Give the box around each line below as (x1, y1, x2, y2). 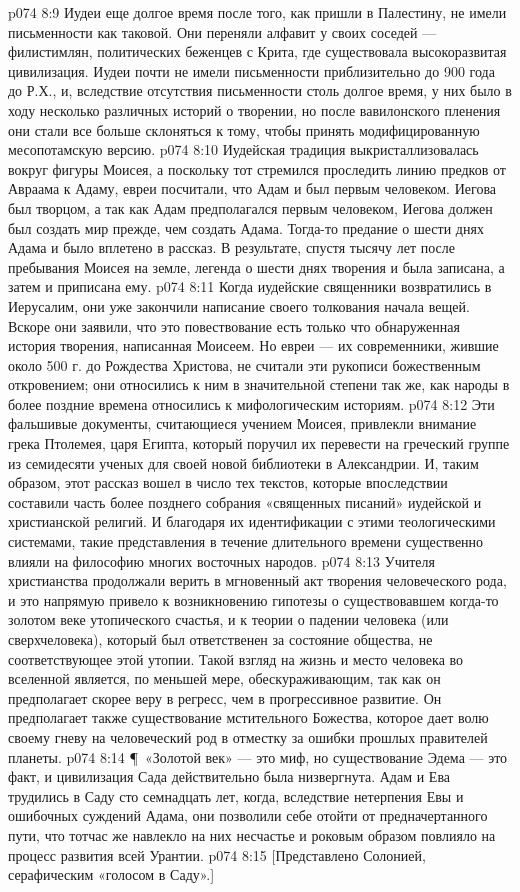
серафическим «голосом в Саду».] (8, 864, 215, 885)
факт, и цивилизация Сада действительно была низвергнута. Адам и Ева (8, 766, 451, 787)
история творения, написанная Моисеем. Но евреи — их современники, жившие (8, 335, 499, 356)
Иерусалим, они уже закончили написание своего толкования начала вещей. (8, 295, 470, 316)
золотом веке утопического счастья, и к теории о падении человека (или (8, 609, 449, 630)
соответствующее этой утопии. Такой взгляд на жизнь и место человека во (8, 648, 464, 669)
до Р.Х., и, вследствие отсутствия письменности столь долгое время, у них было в (8, 80, 512, 101)
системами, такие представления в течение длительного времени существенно (8, 531, 484, 552)
